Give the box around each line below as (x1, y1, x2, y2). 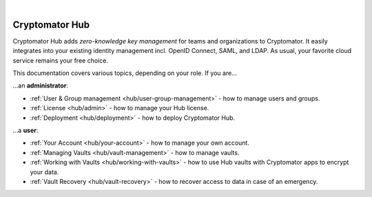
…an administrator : (12, 81, 69, 90)
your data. (30, 167, 59, 176)
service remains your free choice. (12, 56, 108, 65)
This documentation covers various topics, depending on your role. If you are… (12, 69, 237, 77)
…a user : (12, 126, 39, 134)
